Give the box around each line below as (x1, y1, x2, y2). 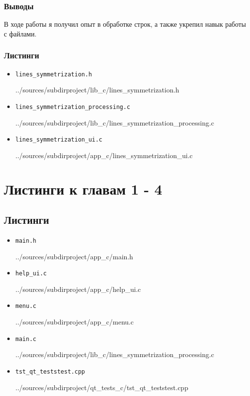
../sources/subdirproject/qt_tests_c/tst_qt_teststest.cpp (15, 382, 188, 392)
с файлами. (4, 28, 37, 38)
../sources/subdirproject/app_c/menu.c (15, 317, 134, 327)
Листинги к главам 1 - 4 (4, 179, 163, 198)
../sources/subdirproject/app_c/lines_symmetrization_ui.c (15, 150, 193, 160)
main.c (15, 335, 36, 342)
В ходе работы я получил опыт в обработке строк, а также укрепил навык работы (4, 19, 246, 29)
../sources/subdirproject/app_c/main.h (15, 251, 133, 261)
